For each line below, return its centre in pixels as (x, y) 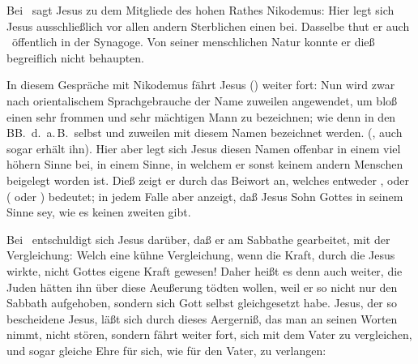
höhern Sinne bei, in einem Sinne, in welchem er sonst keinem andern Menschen (205, 164)
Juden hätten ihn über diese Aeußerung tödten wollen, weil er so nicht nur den (202, 287)
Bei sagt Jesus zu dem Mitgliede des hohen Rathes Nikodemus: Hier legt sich (200, 10)
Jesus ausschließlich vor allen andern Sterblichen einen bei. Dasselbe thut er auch (208, 26)
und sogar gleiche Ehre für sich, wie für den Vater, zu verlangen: (166, 350)
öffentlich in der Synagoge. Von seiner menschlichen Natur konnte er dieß (193, 42)
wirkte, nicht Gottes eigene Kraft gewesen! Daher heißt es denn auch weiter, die (205, 270)
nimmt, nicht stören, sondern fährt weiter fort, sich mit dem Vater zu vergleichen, (209, 334)
